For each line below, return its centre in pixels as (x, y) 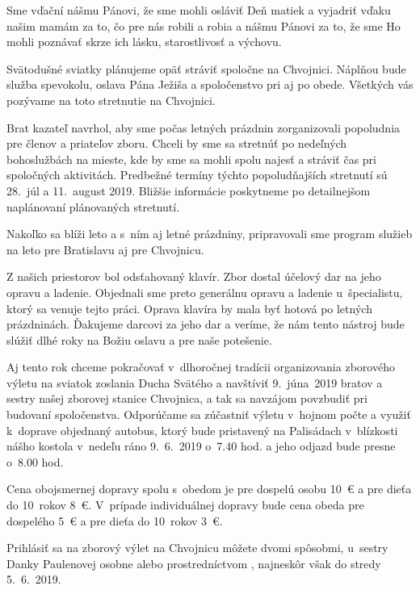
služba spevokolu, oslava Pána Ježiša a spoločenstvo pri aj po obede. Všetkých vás (210, 84)
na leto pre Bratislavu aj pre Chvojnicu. (105, 249)
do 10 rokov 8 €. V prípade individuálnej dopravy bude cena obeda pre (185, 505)
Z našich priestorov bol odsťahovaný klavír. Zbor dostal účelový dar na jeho (194, 276)
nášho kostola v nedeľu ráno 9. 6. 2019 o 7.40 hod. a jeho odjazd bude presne (201, 446)
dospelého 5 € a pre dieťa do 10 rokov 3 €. (115, 520)
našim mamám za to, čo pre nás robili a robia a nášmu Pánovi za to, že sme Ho (204, 25)
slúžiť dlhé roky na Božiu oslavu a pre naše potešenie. (139, 339)
